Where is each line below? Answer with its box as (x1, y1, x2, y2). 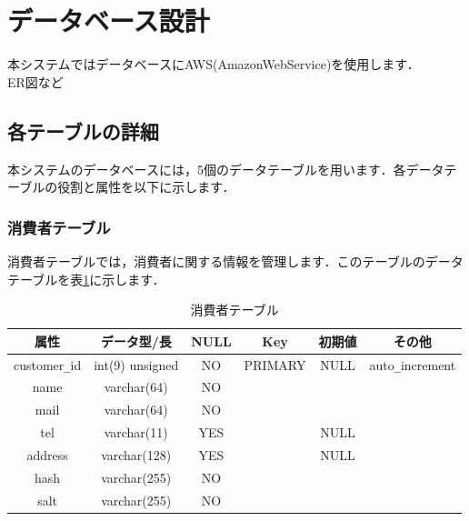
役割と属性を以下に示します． (57, 177, 235, 196)
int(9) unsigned (94, 355, 179, 374)
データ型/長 (100, 331, 172, 350)
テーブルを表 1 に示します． (7, 269, 165, 288)
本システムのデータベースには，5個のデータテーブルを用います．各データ (7, 159, 444, 178)
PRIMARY (244, 355, 306, 374)
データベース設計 (7, 2, 210, 39)
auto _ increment (369, 355, 456, 374)
